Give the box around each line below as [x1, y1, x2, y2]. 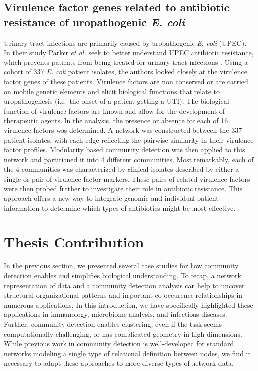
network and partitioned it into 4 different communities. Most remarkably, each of [4, 154, 254, 164]
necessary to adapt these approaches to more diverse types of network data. [4, 358, 234, 368]
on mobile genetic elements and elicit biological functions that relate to [4, 86, 220, 96]
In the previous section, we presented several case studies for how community [4, 260, 239, 271]
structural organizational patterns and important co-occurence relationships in [4, 290, 243, 300]
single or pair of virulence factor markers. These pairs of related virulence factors [4, 173, 250, 184]
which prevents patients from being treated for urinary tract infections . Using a [4, 57, 248, 67]
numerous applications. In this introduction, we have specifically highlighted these [4, 299, 253, 309]
